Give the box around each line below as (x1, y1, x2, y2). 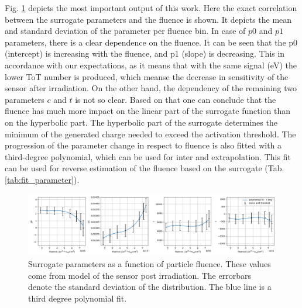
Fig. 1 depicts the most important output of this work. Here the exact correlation (5, 2, 297, 13)
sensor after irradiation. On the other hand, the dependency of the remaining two (5, 82, 297, 94)
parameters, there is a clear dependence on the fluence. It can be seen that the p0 (5, 36, 298, 48)
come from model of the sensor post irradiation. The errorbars (28, 269, 251, 281)
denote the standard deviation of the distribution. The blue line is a (28, 281, 272, 293)
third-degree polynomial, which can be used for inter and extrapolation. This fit (5, 150, 291, 162)
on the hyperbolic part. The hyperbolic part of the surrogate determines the (5, 116, 277, 128)
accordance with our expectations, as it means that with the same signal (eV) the (5, 58, 297, 71)
